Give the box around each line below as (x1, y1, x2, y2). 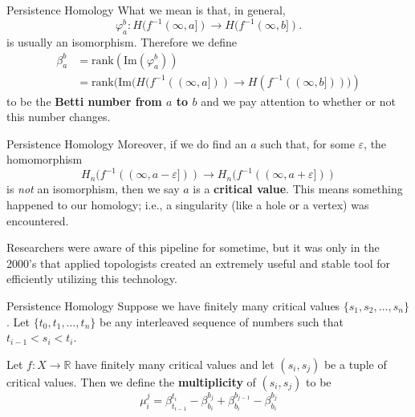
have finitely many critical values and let (75, 355, 275, 372)
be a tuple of (323, 355, 387, 372)
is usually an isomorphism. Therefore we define (6, 33, 238, 50)
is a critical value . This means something (193, 180, 403, 197)
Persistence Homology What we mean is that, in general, (6, 2, 286, 18)
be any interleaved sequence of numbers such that (99, 313, 344, 330)
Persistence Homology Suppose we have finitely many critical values (6, 297, 340, 314)
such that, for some (260, 135, 355, 152)
